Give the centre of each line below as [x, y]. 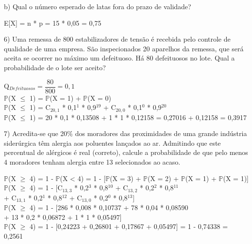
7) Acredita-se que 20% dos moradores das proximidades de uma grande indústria [126, 133]
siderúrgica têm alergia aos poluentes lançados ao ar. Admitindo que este [112, 143]
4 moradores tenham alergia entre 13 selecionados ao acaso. [92, 162]
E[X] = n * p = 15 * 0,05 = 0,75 [53, 23]
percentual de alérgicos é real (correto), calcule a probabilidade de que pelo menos [126, 152]
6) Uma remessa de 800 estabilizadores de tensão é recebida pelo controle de [117, 39]
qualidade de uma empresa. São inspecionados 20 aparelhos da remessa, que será [124, 48]
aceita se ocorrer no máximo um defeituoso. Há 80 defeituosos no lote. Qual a [119, 58]
